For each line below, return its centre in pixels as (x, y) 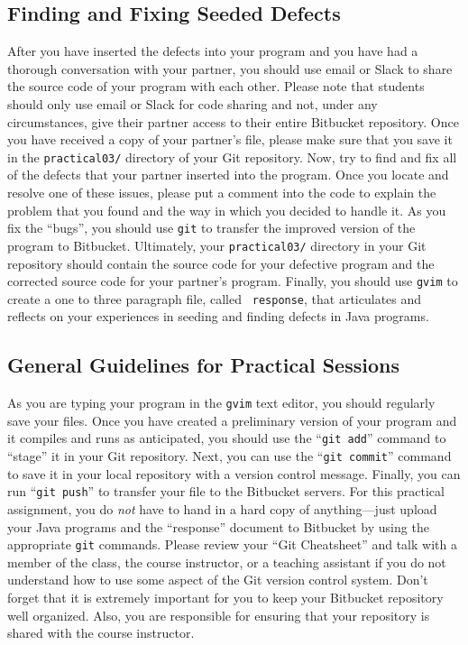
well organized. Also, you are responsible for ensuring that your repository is (219, 615)
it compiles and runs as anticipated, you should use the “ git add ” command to (227, 438)
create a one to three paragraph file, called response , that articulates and (215, 298)
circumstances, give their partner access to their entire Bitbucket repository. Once (233, 121)
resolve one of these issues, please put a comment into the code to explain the (222, 193)
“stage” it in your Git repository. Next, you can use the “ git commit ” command (229, 456)
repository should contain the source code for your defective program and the (221, 263)
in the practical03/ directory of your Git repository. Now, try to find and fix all (232, 157)
